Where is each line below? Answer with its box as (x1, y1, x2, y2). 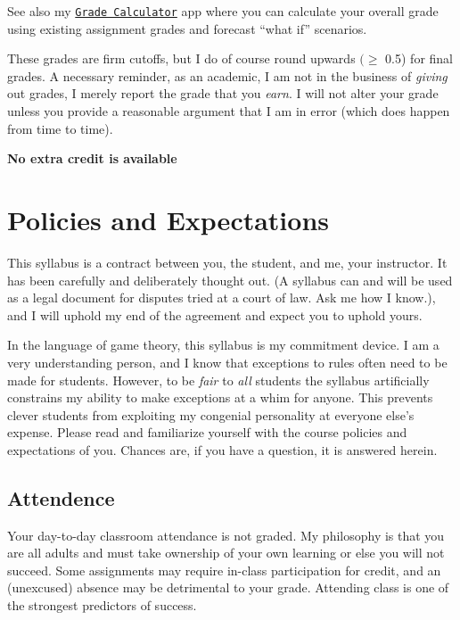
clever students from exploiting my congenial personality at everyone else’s (7, 405, 415, 424)
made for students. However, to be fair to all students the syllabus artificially (7, 370, 430, 389)
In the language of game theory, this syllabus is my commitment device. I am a (7, 335, 439, 354)
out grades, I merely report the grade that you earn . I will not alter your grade (7, 84, 439, 103)
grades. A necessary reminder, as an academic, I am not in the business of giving (7, 66, 448, 85)
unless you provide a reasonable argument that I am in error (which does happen (7, 102, 450, 120)
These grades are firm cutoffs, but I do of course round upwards (7, 49, 356, 68)
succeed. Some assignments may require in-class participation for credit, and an (7, 560, 441, 579)
